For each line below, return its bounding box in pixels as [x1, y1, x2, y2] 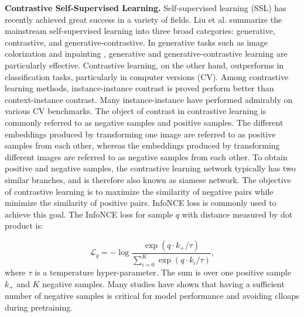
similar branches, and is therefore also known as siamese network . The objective [5, 173, 291, 185]
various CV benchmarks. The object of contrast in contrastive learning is [5, 105, 267, 117]
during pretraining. [5, 301, 73, 313]
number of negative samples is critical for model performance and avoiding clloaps [5, 290, 299, 302]
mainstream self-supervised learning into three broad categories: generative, [5, 25, 275, 37]
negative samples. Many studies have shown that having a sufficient [42, 277, 285, 290]
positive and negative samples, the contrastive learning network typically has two [5, 162, 296, 174]
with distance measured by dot [182, 208, 293, 220]
